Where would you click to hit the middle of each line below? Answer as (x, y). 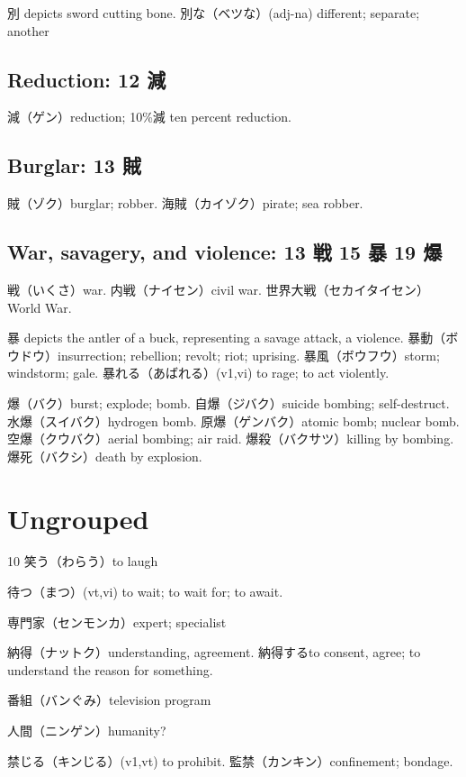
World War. (40, 307)
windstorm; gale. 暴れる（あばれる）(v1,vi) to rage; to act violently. (198, 373)
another (28, 30)
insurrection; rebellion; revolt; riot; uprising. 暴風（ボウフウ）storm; (248, 355)
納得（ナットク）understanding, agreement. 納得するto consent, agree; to (214, 652)
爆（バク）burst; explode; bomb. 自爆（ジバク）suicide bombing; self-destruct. (229, 402)
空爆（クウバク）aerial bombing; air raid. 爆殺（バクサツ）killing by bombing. (231, 439)
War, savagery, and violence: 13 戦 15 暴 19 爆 (225, 252)
